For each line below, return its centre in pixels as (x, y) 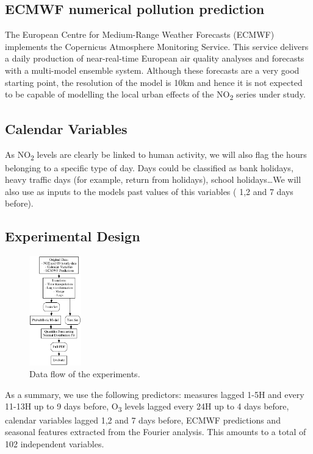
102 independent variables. (55, 443)
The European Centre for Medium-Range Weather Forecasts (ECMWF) (140, 34)
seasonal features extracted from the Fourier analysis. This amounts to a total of (156, 432)
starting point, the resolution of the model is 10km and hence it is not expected (154, 82)
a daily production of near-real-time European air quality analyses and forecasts (155, 58)
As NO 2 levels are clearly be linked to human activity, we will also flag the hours (156, 155)
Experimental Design (73, 236)
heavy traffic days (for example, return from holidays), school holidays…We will (153, 179)
